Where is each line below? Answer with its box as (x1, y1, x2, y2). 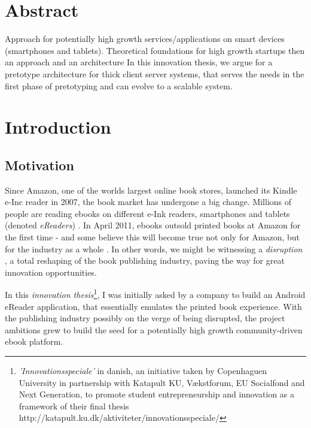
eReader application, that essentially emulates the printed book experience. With (5, 300, 302, 312)
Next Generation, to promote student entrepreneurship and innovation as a (19, 388, 295, 400)
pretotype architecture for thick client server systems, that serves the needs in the (5, 67, 304, 80)
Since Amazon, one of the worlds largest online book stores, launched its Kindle (5, 183, 297, 196)
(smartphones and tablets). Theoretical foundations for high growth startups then (5, 44, 305, 56)
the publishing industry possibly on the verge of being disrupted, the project (5, 312, 285, 324)
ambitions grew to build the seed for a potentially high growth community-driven (5, 323, 303, 336)
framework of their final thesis (19, 399, 129, 412)
